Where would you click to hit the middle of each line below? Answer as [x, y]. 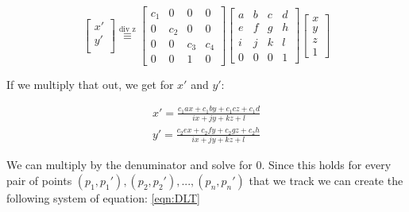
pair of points [39, 180]
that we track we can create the [326, 180]
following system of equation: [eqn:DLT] [104, 197]
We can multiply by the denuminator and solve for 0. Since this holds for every [199, 165]
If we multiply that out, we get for [90, 84]
